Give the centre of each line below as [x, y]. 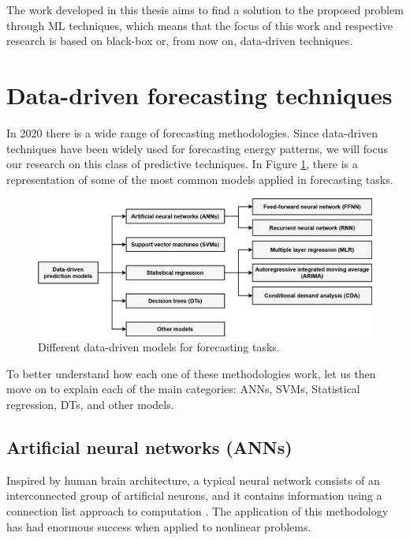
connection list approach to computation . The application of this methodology [198, 510]
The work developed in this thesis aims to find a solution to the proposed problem [205, 9]
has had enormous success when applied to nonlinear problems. [159, 526]
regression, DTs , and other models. [90, 404]
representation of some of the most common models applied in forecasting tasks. [200, 179]
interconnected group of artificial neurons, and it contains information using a [194, 495]
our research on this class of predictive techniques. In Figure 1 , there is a [182, 164]
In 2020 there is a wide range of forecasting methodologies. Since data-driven [192, 132]
